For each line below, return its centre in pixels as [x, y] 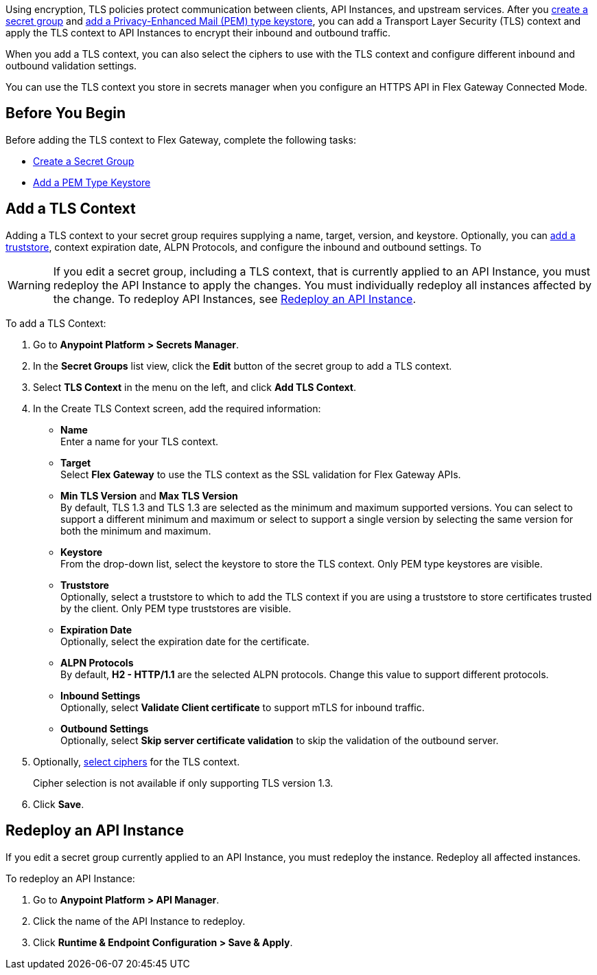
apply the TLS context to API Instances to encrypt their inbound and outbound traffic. [198, 33]
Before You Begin [66, 113]
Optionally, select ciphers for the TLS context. [137, 761]
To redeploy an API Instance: [70, 878]
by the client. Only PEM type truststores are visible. [176, 608]
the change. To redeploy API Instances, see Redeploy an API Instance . [235, 299]
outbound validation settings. [71, 66]
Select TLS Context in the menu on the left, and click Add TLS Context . [195, 387]
